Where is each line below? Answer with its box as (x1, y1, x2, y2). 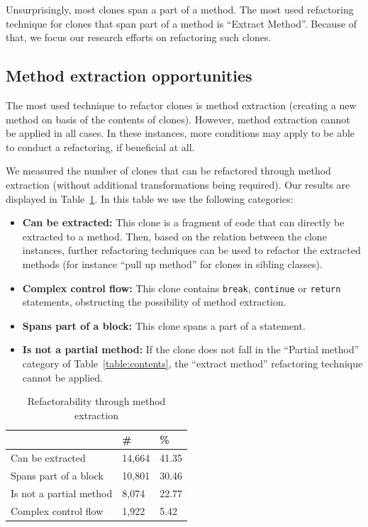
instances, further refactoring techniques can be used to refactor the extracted (22, 243, 361, 257)
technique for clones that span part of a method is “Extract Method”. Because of (6, 16, 357, 30)
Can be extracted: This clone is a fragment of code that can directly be (22, 215, 345, 230)
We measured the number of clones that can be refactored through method (6, 163, 331, 178)
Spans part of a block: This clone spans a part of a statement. (22, 318, 306, 333)
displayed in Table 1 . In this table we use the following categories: (6, 191, 294, 206)
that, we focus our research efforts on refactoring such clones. (6, 30, 272, 45)
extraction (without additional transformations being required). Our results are (6, 177, 350, 192)
